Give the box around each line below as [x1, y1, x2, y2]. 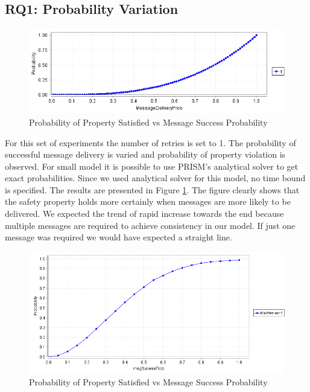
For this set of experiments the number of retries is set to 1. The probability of [5, 136, 296, 149]
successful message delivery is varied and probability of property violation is [5, 148, 286, 161]
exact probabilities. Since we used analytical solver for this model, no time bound [5, 172, 306, 184]
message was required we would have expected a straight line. [5, 231, 232, 243]
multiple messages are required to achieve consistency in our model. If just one [5, 219, 296, 231]
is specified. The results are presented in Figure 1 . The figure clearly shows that [5, 183, 300, 196]
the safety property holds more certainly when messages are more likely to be [5, 195, 291, 208]
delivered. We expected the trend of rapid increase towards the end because [5, 207, 284, 220]
